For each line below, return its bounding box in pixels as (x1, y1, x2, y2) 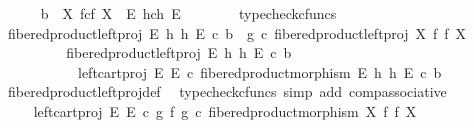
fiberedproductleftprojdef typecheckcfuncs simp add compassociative (7, 81, 447, 102)
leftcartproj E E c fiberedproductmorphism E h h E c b (77, 61, 442, 82)
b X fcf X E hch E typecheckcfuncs (40, 3, 337, 23)
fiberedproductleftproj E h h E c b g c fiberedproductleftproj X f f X (7, 22, 467, 43)
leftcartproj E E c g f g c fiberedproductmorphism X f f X (33, 100, 417, 121)
